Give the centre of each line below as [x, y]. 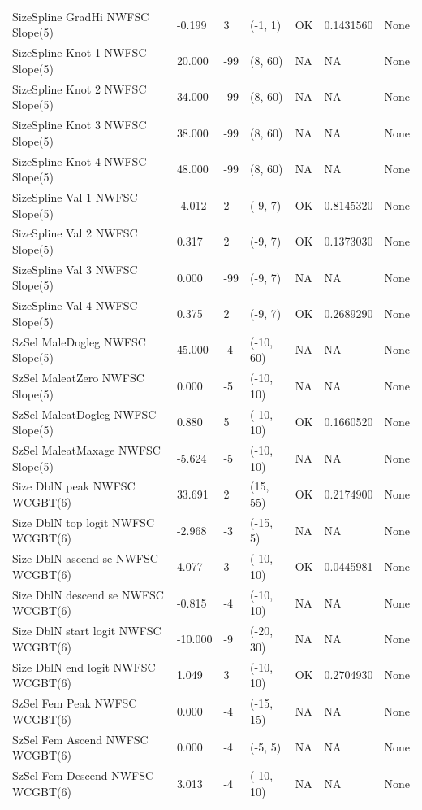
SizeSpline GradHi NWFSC [81, 16]
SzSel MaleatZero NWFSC [78, 378]
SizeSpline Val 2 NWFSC [75, 233]
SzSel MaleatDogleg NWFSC [84, 414]
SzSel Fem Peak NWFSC [75, 703]
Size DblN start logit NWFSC [87, 631]
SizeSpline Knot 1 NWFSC [80, 52]
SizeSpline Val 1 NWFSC [75, 196]
